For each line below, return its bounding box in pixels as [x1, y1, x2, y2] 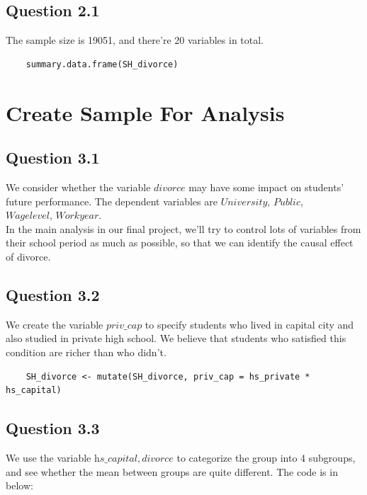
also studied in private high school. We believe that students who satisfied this [6, 331, 346, 346]
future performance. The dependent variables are [6, 193, 218, 208]
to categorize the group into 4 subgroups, [176, 450, 356, 465]
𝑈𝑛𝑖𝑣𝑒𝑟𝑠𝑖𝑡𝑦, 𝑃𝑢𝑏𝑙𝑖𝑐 [220, 197, 300, 207]
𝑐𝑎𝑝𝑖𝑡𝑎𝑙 [107, 453, 137, 464]
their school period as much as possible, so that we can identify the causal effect [6, 235, 354, 250]
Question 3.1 [6, 147, 100, 169]
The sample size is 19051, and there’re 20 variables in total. [6, 33, 264, 47]
